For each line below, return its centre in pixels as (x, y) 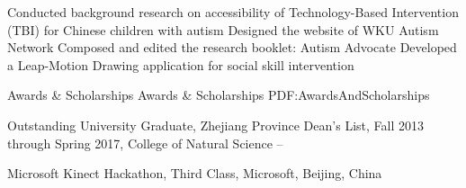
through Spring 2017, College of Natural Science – (145, 143)
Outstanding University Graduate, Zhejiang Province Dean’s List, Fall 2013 (215, 125)
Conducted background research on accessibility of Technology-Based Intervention (233, 12)
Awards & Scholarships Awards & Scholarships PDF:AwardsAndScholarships (219, 95)
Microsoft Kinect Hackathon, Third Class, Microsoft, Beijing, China (195, 173)
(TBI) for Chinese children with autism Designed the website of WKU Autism (223, 29)
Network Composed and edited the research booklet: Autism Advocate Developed (232, 47)
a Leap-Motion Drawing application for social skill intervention (181, 64)
